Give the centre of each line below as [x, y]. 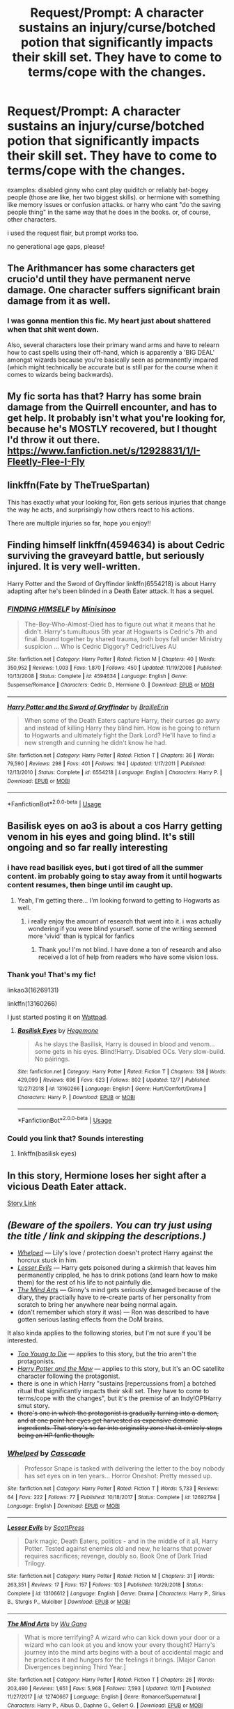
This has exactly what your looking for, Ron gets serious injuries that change [117, 502]
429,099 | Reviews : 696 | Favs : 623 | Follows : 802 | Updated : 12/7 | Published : [114, 1080]
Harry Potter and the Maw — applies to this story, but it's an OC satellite [121, 1369]
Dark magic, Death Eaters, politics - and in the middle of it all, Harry [121, 1541]
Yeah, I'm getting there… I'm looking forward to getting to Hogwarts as [118, 900]
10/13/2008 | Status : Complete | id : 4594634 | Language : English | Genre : [97, 676]
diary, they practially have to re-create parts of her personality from [114, 1297]
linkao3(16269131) [33, 990]
